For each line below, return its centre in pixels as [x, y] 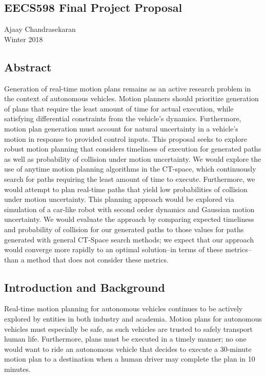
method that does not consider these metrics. [98, 259]
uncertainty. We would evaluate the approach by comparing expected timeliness [129, 219]
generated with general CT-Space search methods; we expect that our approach [129, 239]
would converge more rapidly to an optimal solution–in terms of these [114, 249]
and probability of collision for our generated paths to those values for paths [124, 229]
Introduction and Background [85, 287]
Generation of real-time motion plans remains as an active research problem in [128, 88]
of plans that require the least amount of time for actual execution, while [119, 108]
